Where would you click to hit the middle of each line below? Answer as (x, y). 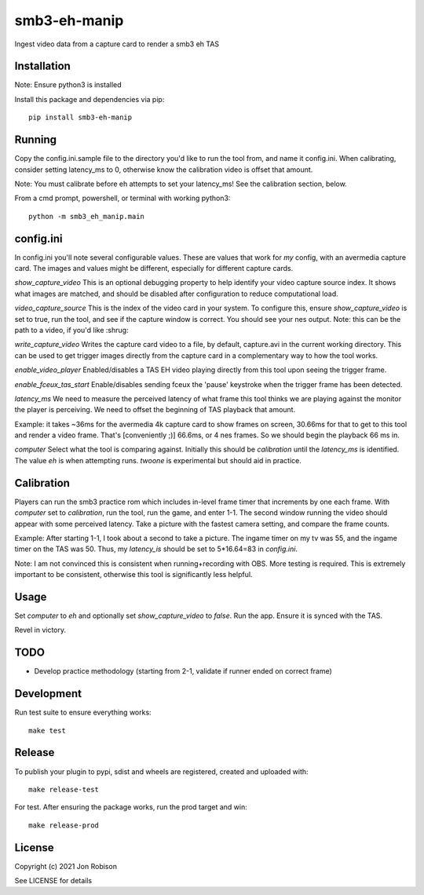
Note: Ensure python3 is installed (68, 85)
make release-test (64, 789)
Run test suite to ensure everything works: (83, 712)
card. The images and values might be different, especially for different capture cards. (154, 268)
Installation (42, 66)
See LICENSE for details (53, 880)
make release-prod (64, 825)
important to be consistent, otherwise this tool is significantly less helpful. (133, 575)
